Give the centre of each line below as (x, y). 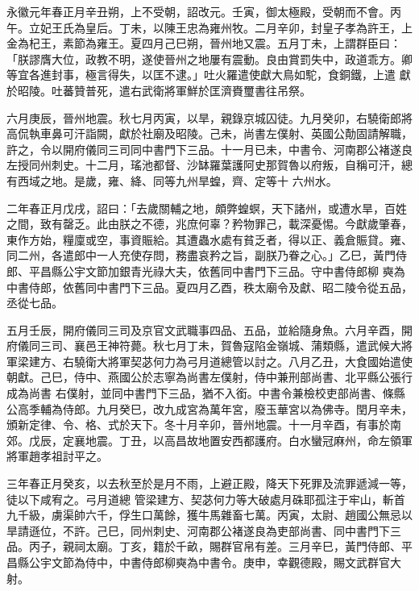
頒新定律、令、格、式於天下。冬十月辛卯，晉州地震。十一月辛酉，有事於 (198, 425)
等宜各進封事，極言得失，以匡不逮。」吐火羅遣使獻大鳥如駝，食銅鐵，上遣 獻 (209, 75)
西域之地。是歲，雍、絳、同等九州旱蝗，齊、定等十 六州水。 (177, 180)
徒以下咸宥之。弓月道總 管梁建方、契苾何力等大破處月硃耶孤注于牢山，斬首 (206, 499)
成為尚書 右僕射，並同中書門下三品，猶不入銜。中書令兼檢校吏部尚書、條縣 (206, 393)
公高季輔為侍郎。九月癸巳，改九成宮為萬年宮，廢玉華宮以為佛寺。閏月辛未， (209, 408)
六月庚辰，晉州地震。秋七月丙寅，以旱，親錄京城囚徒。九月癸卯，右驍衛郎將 (209, 117)
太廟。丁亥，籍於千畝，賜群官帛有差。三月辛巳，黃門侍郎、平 (249, 546)
